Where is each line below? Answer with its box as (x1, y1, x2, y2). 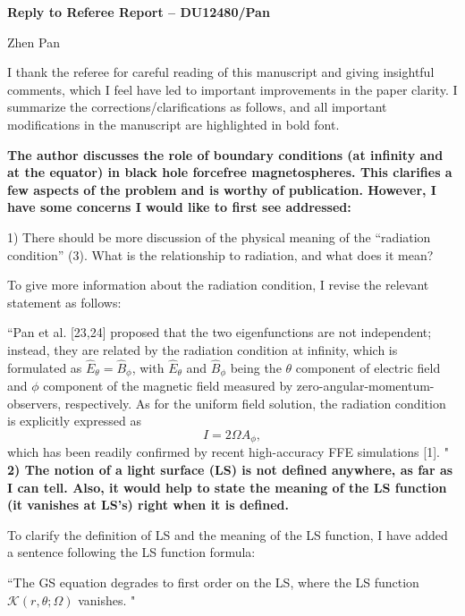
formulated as (7, 358, 82, 376)
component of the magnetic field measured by (43, 376, 293, 395)
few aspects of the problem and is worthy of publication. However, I (7, 180, 436, 198)
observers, (7, 393, 62, 412)
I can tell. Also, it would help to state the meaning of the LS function (7, 477, 447, 496)
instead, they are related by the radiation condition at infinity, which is (7, 340, 398, 359)
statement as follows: (7, 292, 122, 311)
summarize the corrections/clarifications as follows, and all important (7, 97, 387, 116)
